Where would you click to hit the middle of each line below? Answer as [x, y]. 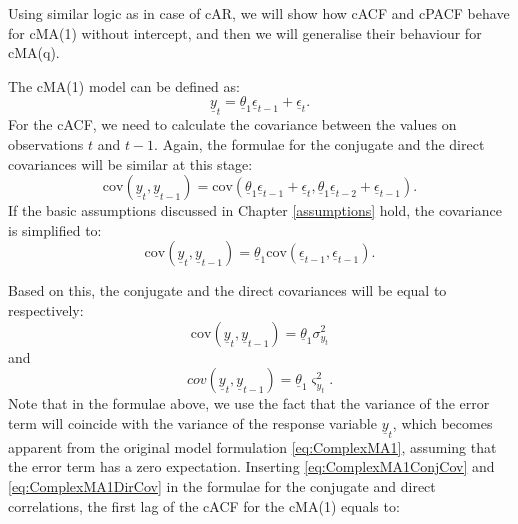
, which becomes [442, 422]
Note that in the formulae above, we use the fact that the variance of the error [249, 403]
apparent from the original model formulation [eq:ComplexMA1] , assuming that [252, 446]
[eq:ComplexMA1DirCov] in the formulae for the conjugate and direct [222, 485]
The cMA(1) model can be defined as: [124, 85]
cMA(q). [34, 52]
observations [46, 143]
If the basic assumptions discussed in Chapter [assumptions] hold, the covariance [255, 210]
